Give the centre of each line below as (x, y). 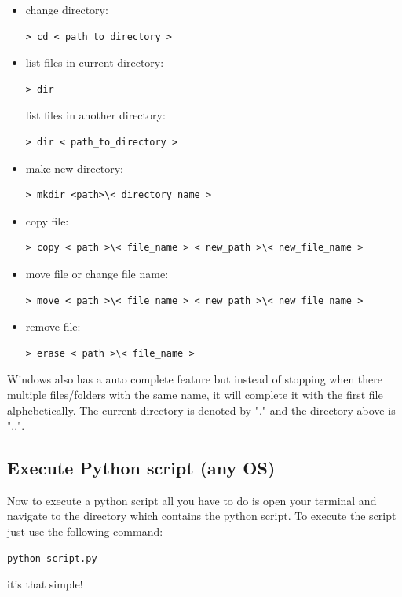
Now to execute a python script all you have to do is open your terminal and (192, 500)
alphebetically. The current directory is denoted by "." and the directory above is (201, 410)
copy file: (47, 220)
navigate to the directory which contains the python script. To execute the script (202, 516)
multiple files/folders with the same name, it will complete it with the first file (195, 394)
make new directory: (74, 168)
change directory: (67, 9)
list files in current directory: (95, 62)
